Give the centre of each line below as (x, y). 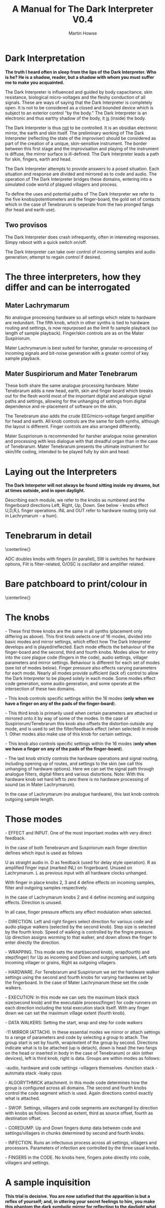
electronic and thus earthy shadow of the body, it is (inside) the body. (76, 118)
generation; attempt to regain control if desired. (53, 257)
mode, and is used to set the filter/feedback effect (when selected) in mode (82, 729)
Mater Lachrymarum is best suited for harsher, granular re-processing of (79, 348)
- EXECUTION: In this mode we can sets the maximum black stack (72, 997)
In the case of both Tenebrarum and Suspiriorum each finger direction (76, 848)
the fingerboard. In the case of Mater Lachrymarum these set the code (77, 982)
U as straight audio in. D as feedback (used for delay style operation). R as (81, 862)
